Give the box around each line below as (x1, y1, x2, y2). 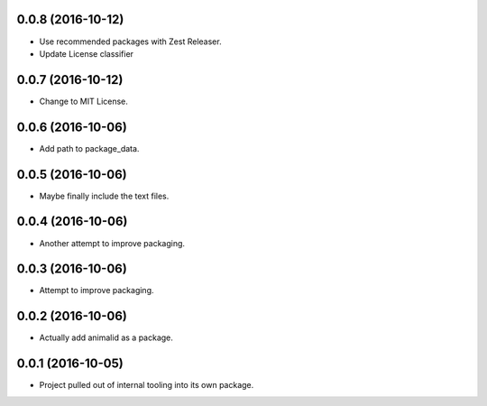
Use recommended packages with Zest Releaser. (39, 36, 222, 47)
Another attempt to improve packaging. (39, 237, 185, 248)
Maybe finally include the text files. (39, 190, 170, 201)
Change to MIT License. (39, 96, 128, 106)
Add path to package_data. (39, 143, 140, 153)
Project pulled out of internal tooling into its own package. (39, 380, 254, 391)
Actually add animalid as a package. (39, 332, 173, 343)
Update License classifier (39, 48, 134, 59)
